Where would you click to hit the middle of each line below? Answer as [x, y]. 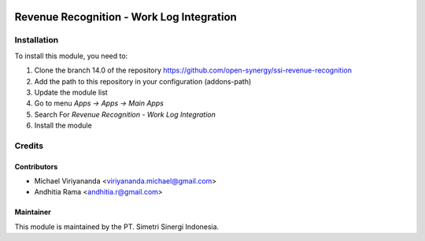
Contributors [36, 166]
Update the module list [71, 92]
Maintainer [33, 212]
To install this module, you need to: [71, 56]
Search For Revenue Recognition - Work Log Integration [125, 114]
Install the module [63, 125]
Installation [37, 40]
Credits [29, 146]
